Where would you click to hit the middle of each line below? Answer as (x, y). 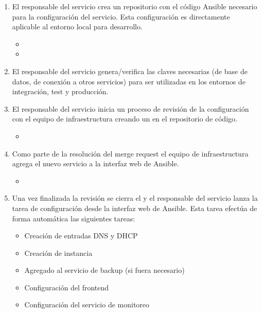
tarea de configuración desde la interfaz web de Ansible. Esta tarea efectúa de (135, 208)
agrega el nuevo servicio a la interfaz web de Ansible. (95, 163)
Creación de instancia (58, 253)
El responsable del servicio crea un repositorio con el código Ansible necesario (135, 6)
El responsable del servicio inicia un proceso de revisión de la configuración (130, 108)
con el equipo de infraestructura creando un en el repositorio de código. (125, 119)
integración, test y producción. (60, 91)
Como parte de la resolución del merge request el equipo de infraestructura (130, 153)
